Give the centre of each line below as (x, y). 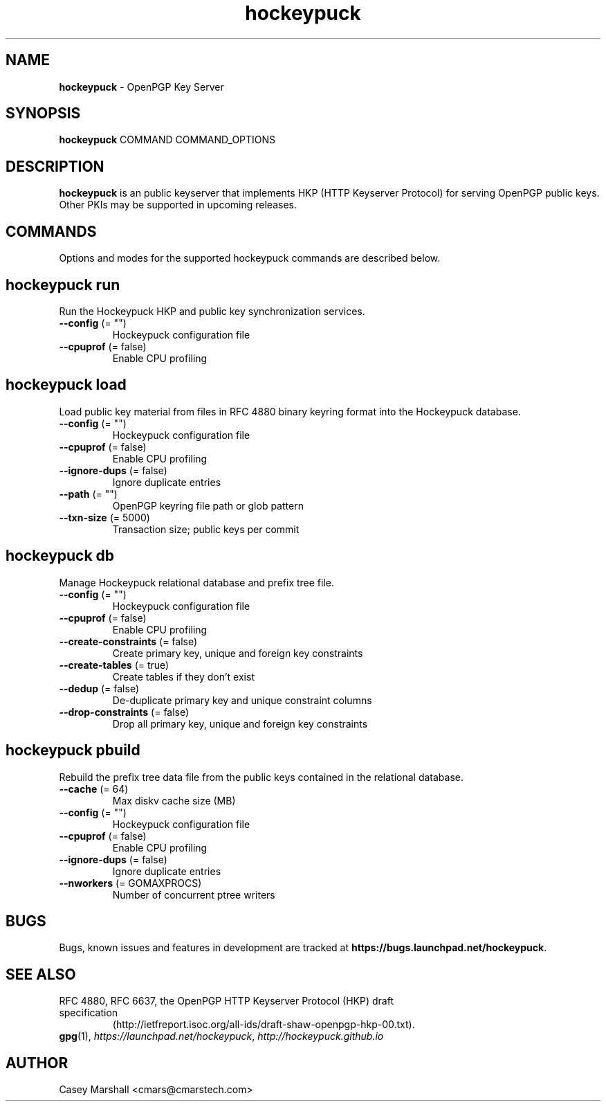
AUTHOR (37, 1063)
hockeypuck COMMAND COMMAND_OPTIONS (167, 140)
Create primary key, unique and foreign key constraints (238, 653)
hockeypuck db (60, 556)
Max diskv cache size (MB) (174, 800)
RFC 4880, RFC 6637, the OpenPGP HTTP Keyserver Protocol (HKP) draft (226, 1001)
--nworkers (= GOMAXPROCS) (130, 883)
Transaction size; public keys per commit (206, 529)
